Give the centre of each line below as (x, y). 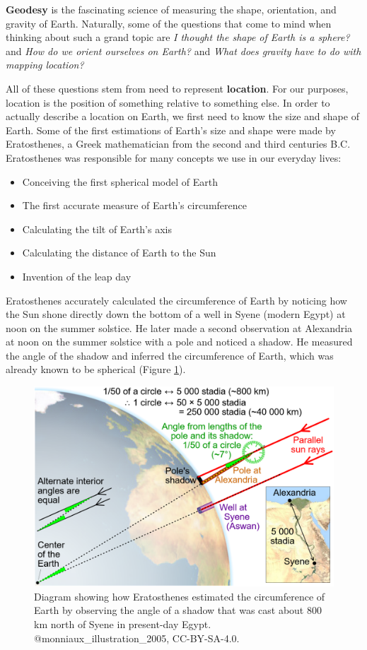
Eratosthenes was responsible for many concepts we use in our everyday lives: (174, 157)
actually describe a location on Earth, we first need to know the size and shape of (182, 116)
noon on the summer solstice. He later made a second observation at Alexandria (179, 327)
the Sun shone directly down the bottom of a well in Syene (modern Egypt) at (176, 314)
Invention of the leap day (77, 276)
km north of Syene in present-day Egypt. (123, 624)
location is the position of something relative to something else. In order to (168, 102)
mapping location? (45, 65)
